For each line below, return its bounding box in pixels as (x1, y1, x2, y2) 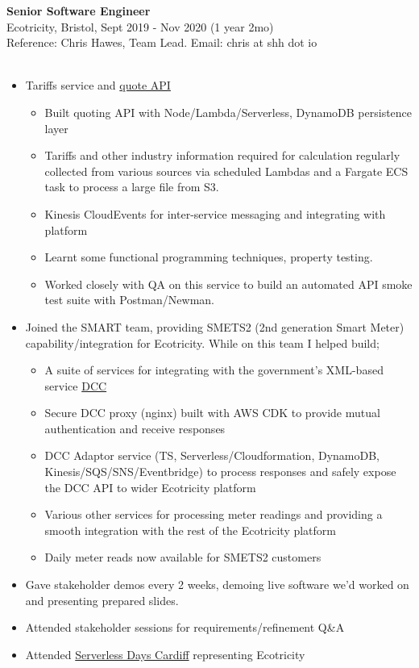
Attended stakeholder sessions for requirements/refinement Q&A (25, 619, 345, 636)
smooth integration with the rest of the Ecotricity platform (44, 521, 337, 538)
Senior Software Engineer (6, 2, 151, 19)
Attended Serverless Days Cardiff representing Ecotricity (25, 645, 305, 662)
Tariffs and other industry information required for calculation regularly (44, 147, 400, 164)
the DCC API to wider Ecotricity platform (44, 478, 256, 495)
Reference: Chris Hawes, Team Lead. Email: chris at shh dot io (6, 34, 317, 51)
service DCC (44, 377, 107, 394)
